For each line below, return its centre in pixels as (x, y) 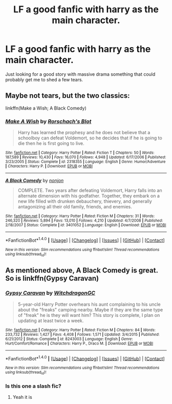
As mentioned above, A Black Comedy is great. (82, 271)
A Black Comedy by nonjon (35, 181)
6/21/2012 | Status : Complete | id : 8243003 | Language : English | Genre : (69, 339)
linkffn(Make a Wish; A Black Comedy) (46, 108)
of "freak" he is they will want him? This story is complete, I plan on (89, 315)
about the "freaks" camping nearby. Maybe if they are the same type (90, 310)
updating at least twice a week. (51, 321)
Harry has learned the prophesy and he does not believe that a (84, 133)
